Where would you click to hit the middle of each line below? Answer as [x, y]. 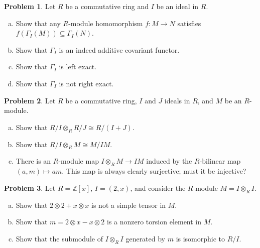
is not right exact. [86, 83]
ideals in [177, 100]
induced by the [169, 161]
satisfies [189, 23]
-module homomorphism [106, 23]
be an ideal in [177, 6]
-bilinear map [220, 161]
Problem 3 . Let [30, 188]
